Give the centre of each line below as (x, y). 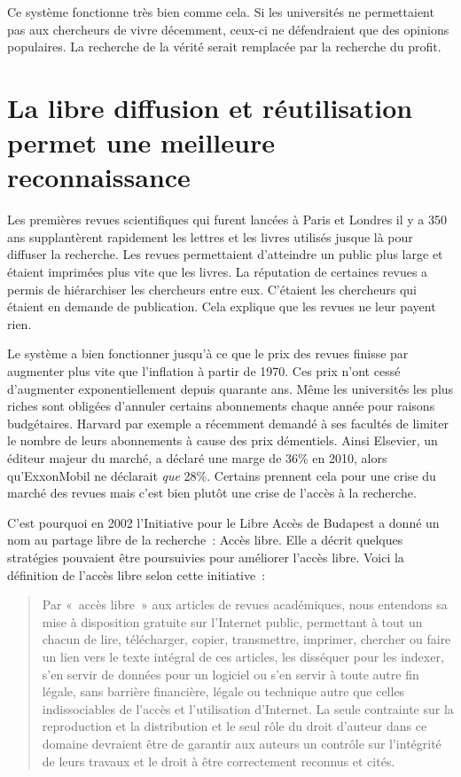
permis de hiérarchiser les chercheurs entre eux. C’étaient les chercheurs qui (212, 289)
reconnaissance (99, 177)
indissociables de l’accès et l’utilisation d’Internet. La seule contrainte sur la (248, 708)
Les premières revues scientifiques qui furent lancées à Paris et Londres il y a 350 (227, 220)
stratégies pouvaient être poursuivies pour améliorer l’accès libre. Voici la (206, 557)
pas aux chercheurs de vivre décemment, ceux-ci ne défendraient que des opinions (228, 29)
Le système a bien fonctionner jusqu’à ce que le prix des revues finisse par (208, 353)
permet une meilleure (141, 142)
